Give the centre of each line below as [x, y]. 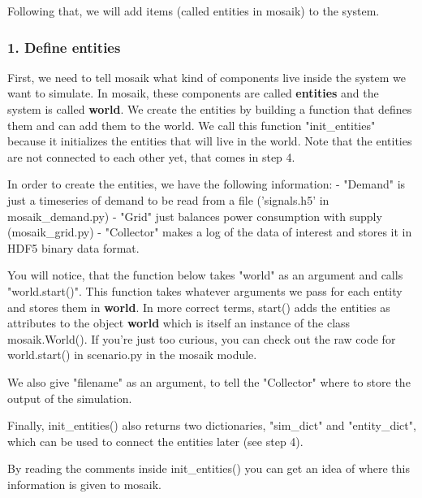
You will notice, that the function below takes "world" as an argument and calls [205, 275]
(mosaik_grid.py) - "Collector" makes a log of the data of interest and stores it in [210, 232]
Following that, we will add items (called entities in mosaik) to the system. [194, 11]
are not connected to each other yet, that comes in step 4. [151, 156]
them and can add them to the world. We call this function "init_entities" [192, 125]
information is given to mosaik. [84, 484]
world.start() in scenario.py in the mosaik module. [132, 355]
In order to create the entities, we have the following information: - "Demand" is [207, 184]
